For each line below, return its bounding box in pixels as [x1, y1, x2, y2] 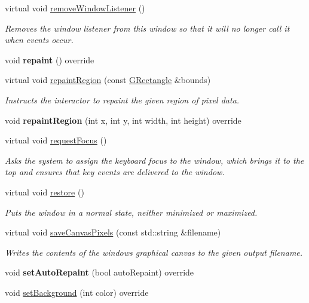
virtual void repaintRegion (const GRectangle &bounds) [5, 74, 211, 86]
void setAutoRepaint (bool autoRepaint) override [5, 266, 194, 278]
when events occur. [5, 33, 74, 46]
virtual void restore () [5, 185, 84, 198]
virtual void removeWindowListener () [5, 2, 145, 14]
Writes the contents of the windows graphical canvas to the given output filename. [5, 246, 303, 258]
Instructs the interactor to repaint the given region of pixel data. [5, 93, 240, 106]
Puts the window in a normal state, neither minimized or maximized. [5, 206, 258, 218]
